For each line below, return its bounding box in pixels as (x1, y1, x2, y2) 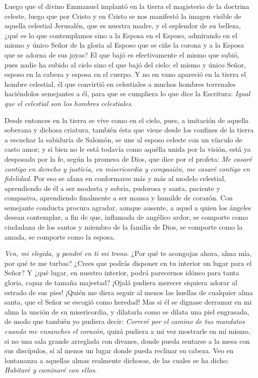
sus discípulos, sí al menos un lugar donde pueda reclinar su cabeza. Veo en (4, 345, 234, 356)
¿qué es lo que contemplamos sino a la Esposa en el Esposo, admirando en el (4, 30, 238, 40)
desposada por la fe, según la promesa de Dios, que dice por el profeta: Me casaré (4, 153, 252, 164)
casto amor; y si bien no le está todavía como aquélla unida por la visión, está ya (4, 144, 251, 154)
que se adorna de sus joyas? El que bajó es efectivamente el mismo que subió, (4, 49, 240, 60)
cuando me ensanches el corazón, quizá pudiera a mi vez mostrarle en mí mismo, (4, 326, 251, 336)
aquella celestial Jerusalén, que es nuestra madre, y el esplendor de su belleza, (4, 20, 241, 31)
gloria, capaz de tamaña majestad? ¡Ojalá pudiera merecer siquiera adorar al (4, 277, 238, 288)
